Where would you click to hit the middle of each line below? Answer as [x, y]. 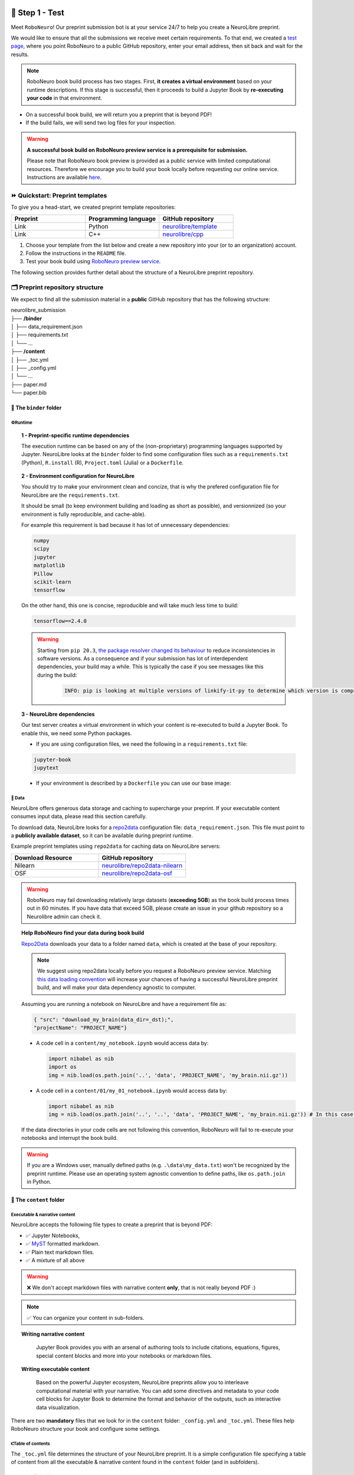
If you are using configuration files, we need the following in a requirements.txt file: [142, 744]
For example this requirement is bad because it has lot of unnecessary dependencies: [126, 525]
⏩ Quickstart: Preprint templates [59, 195]
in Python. [39, 1182]
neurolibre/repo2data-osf [137, 873]
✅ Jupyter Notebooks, [53, 1235]
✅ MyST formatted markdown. [63, 1244]
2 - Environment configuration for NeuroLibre [78, 476]
